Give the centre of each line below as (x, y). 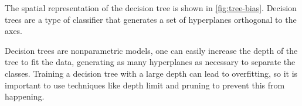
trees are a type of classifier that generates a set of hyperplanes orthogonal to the (151, 19)
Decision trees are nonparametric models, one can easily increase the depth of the (151, 50)
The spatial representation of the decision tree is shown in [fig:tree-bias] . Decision (151, 8)
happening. (25, 96)
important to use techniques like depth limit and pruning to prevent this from (145, 85)
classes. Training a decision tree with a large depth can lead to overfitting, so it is (151, 73)
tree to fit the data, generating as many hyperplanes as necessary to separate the (150, 62)
